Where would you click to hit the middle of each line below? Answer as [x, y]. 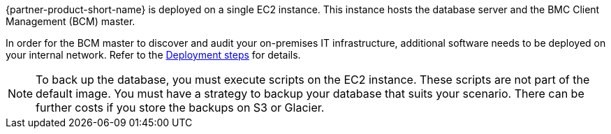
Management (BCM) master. [71, 21]
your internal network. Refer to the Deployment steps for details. [153, 55]
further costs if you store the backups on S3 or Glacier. [180, 107]
